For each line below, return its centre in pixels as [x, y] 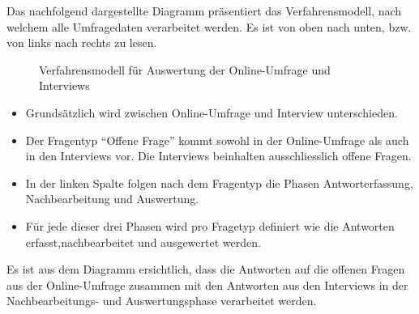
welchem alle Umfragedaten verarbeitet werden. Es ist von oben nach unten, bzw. [209, 26]
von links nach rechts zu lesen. [82, 42]
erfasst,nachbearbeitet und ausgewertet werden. [143, 242]
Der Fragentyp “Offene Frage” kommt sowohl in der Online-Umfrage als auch [217, 140]
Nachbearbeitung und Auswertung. [112, 199]
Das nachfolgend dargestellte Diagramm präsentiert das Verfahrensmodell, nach [204, 11]
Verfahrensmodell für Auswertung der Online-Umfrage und [185, 69]
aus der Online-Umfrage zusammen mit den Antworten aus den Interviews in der [207, 284]
